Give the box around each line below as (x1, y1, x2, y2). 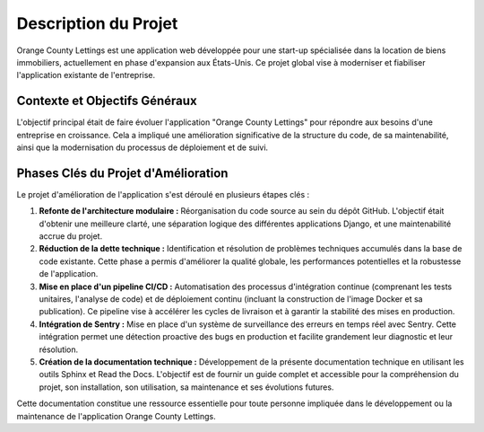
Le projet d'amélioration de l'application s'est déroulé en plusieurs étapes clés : (16, 189, 310, 199)
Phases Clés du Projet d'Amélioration (16, 165, 229, 181)
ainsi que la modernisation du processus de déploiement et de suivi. (16, 142, 269, 153)
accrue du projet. (39, 231, 103, 242)
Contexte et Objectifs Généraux (16, 93, 197, 109)
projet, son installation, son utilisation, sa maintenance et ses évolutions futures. (39, 382, 334, 392)
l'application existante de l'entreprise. (16, 70, 156, 81)
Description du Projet (16, 13, 178, 33)
